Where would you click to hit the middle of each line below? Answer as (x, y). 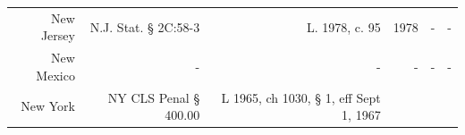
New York (48, 106)
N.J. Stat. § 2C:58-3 (145, 26)
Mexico (55, 75)
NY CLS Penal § (154, 97)
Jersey (58, 35)
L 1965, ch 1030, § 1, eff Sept (301, 97)
